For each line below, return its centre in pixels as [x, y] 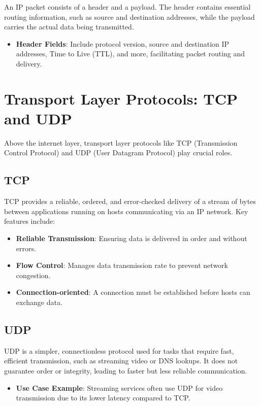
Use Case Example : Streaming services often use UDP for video [119, 387]
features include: [30, 221]
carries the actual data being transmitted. [69, 27]
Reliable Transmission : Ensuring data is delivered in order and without [132, 238]
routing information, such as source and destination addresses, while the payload [129, 16]
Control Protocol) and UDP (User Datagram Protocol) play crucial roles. [118, 153]
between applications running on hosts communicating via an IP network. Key [126, 211]
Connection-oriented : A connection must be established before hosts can [133, 292]
